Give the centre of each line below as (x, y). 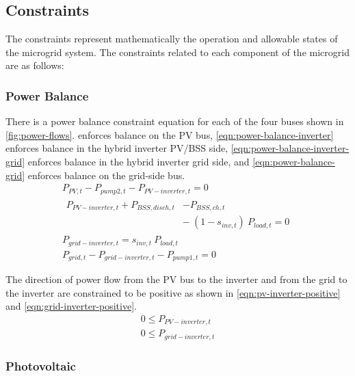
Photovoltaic (41, 365)
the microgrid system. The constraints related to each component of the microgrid (177, 52)
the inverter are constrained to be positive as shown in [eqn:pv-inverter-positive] (173, 292)
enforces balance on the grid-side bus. (106, 175)
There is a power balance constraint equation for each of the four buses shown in (175, 121)
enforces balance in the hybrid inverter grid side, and (139, 161)
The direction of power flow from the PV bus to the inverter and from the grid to (176, 279)
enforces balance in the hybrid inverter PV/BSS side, (117, 148)
